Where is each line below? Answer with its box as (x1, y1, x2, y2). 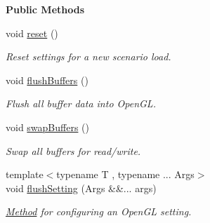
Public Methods (6, 2, 85, 16)
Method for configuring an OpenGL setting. (6, 204, 192, 219)
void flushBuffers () (6, 72, 88, 87)
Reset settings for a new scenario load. (6, 49, 171, 64)
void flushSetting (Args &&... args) (6, 180, 157, 195)
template (6, 167, 44, 182)
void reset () (6, 25, 58, 40)
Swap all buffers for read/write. (6, 143, 141, 158)
